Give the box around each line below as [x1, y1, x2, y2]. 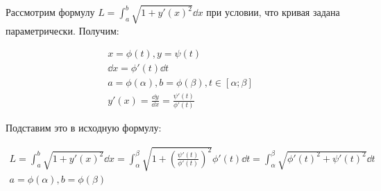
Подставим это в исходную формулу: [6, 120, 162, 135]
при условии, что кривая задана [206, 5, 340, 19]
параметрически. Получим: [6, 23, 119, 37]
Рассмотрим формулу [6, 5, 95, 19]
